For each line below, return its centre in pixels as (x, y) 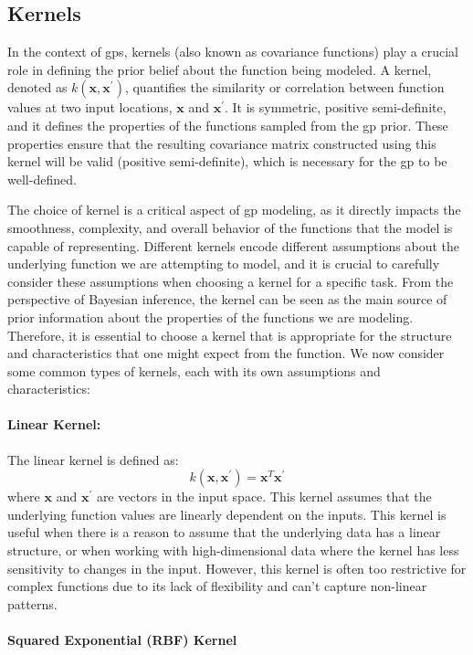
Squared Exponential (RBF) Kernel (122, 640)
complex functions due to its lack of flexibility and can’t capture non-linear (217, 586)
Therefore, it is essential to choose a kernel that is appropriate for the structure (230, 335)
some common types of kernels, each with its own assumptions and (194, 370)
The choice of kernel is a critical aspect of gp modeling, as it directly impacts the (234, 210)
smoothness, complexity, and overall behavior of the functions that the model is (230, 227)
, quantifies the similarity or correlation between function (284, 87)
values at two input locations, (90, 107)
